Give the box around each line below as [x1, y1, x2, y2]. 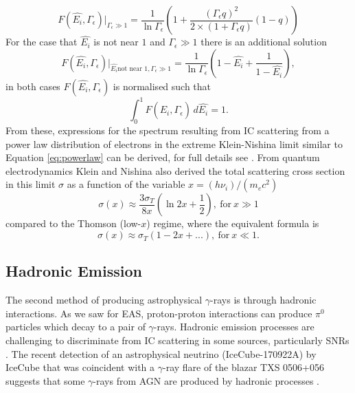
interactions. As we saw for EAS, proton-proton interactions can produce [5, 306, 312, 320]
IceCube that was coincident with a [5, 360, 155, 374]
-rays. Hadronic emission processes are [153, 319, 314, 334]
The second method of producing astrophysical [5, 293, 203, 307]
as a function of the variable [67, 177, 185, 191]
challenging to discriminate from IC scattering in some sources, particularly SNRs [5, 333, 350, 348]
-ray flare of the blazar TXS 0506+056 [162, 360, 324, 374]
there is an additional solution [201, 34, 327, 49]
